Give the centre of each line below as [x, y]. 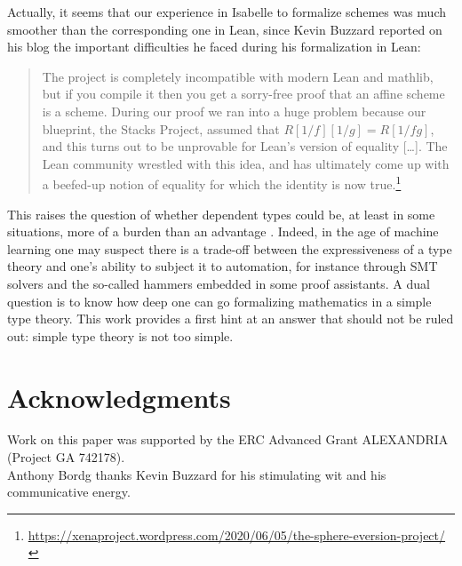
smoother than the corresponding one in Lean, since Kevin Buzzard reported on [225, 29]
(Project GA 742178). [66, 457]
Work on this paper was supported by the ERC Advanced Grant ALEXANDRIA [228, 439]
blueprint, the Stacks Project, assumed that [161, 128]
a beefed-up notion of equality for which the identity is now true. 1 [222, 183]
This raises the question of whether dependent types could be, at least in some [221, 214]
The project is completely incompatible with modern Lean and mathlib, [238, 76]
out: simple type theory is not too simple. [120, 335]
